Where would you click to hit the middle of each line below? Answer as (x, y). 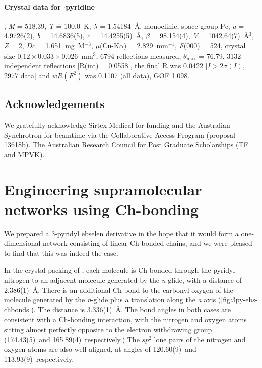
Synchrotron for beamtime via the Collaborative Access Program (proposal (120, 135)
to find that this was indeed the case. (61, 253)
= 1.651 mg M (61, 45)
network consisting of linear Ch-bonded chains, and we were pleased (148, 243)
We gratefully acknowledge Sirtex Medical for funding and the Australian (117, 124)
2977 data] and (27, 75)
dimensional (22, 243)
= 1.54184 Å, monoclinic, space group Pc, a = (172, 25)
